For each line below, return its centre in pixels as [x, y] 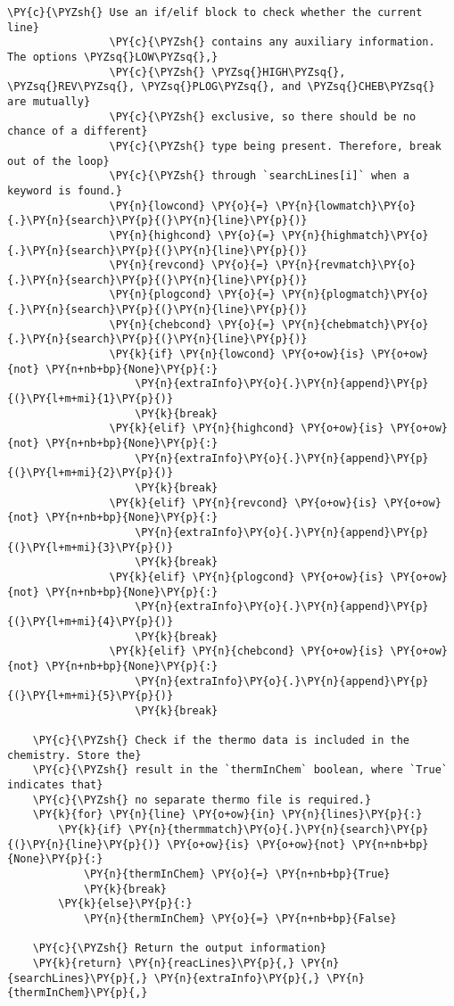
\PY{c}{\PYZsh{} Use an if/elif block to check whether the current [215, 12]
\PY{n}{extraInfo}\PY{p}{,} [237, 978]
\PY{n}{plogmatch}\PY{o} [355, 295]
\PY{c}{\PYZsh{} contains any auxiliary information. [272, 42]
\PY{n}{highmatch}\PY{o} [355, 235]
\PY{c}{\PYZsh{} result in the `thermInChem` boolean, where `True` [240, 770]
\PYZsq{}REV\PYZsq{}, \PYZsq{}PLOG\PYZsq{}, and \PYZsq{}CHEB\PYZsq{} [221, 87]
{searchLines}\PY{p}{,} [78, 978]
